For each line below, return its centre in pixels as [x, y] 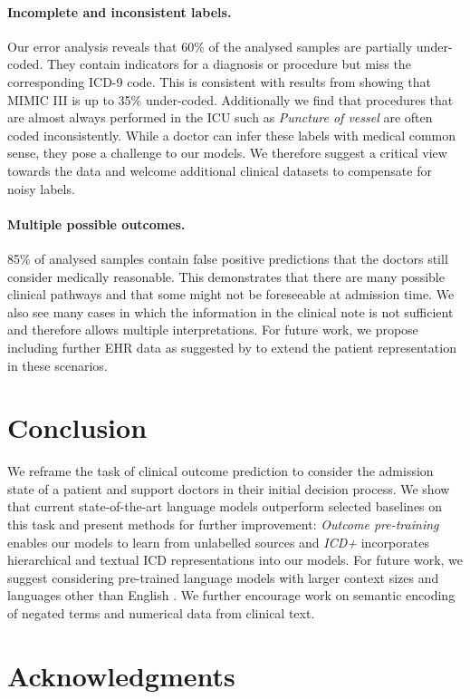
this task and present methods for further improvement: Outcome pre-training [223, 524]
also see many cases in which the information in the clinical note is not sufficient [230, 311]
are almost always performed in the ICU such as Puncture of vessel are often [220, 117]
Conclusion [77, 427]
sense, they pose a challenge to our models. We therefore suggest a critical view [227, 153]
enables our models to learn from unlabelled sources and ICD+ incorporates [218, 542]
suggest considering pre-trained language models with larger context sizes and [223, 577]
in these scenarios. [58, 365]
